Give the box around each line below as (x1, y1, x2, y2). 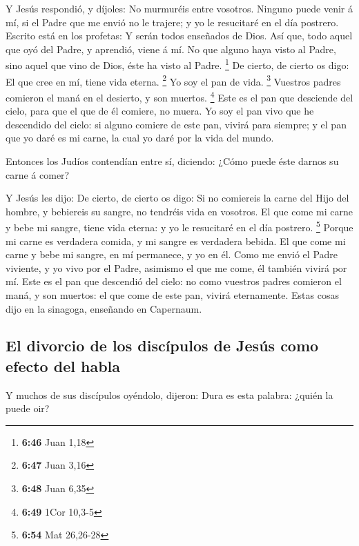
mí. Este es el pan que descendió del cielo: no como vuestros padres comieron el (6, 274, 342, 289)
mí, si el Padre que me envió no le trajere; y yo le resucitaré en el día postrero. (6, 14, 339, 29)
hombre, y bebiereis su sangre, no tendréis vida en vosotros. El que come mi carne (6, 204, 353, 218)
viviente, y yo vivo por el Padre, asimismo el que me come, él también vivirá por (6, 260, 347, 275)
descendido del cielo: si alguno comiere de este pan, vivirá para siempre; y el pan (6, 117, 347, 131)
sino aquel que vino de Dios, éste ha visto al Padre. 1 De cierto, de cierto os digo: (6, 56, 349, 72)
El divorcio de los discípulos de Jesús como (6, 335, 319, 356)
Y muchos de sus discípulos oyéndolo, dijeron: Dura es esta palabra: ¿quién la (6, 387, 333, 402)
